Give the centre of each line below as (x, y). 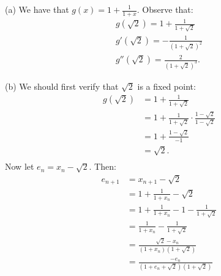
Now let (20, 166)
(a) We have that (37, 9)
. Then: (103, 166)
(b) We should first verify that (62, 86)
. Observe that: (165, 9)
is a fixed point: (167, 86)
